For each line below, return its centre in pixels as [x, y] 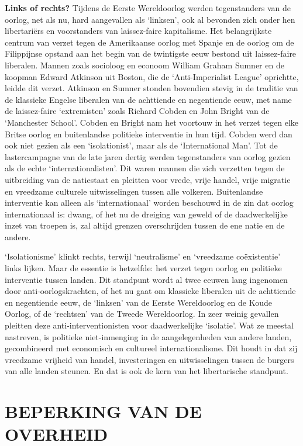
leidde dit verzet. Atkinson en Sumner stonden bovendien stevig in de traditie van [151, 88]
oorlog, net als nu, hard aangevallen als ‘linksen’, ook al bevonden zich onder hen [150, 19]
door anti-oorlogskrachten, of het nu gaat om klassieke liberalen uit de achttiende [150, 291]
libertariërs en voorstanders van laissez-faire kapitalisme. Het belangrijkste [138, 31]
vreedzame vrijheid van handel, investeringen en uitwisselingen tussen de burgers [149, 359]
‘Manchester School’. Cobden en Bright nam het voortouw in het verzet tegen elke [152, 122]
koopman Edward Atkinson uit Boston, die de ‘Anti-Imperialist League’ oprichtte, [152, 76]
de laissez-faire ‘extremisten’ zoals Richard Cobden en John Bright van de [137, 111]
